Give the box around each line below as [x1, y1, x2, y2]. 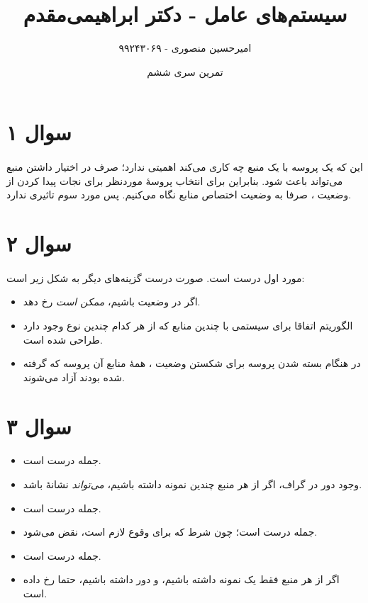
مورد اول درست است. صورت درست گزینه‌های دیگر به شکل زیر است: [6, 270, 305, 285]
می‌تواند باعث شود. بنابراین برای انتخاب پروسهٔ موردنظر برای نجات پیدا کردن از [6, 173, 343, 188]
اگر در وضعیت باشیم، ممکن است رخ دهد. [23, 294, 201, 309]
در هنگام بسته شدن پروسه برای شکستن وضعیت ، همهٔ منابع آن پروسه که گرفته [23, 356, 361, 371]
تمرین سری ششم [147, 64, 223, 79]
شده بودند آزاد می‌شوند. [23, 369, 125, 384]
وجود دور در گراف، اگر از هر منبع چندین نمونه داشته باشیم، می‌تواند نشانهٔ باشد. [23, 476, 362, 491]
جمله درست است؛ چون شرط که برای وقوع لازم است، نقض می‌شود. [23, 524, 318, 539]
